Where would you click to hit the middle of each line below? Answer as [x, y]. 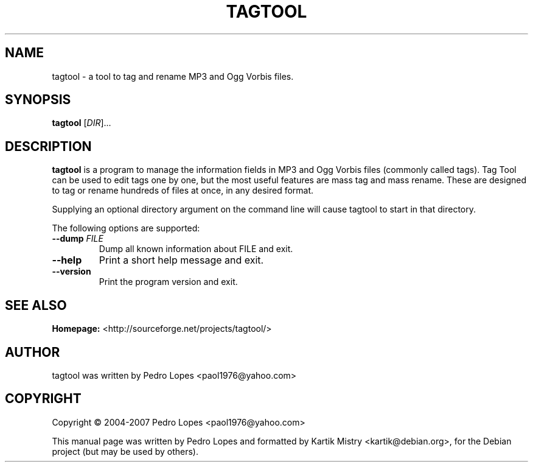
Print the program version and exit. [168, 282]
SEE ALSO [36, 305]
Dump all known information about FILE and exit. [196, 249]
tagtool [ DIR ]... [82, 123]
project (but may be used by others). [125, 451]
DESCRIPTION [48, 146]
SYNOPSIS [38, 100]
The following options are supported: [126, 228]
